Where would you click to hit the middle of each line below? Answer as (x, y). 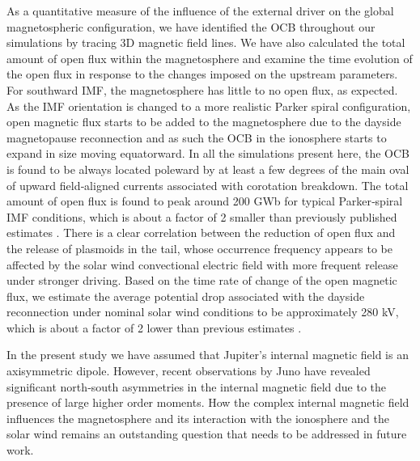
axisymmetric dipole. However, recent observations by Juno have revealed (189, 371)
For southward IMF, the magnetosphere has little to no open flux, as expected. (202, 89)
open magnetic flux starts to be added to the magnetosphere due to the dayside (204, 122)
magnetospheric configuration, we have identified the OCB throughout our (191, 26)
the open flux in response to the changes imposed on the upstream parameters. (202, 74)
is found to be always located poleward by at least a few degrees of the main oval (208, 169)
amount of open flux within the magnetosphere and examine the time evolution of (210, 58)
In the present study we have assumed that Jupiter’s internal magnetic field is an (208, 355)
